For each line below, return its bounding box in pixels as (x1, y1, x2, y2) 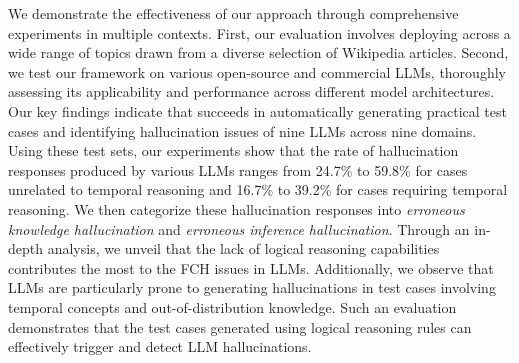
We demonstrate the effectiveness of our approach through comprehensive (8, 3, 459, 23)
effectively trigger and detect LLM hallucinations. (8, 336, 312, 357)
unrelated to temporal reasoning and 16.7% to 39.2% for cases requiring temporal (8, 179, 508, 200)
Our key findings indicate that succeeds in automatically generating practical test (8, 100, 507, 121)
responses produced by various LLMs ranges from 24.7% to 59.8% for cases (8, 159, 468, 180)
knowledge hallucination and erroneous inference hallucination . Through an (8, 218, 470, 239)
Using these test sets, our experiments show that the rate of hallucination (8, 140, 459, 161)
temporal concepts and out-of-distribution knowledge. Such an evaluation (8, 296, 457, 317)
